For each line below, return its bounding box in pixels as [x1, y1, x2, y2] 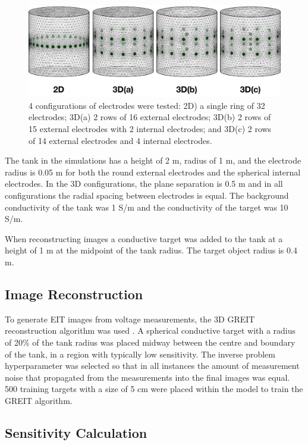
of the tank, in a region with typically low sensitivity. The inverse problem [5, 347, 275, 360]
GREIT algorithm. [5, 394, 73, 406]
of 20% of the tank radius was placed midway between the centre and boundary [5, 336, 296, 348]
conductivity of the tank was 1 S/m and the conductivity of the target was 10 [5, 200, 288, 213]
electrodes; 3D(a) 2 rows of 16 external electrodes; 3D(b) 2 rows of [29, 111, 271, 123]
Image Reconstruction [5, 284, 143, 303]
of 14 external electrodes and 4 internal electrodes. [29, 134, 212, 146]
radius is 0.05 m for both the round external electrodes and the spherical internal [5, 165, 301, 178]
